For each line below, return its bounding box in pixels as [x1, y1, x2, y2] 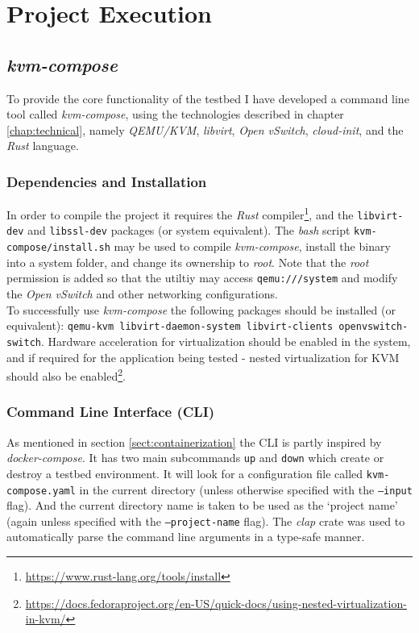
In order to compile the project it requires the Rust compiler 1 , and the [6, 204, 354, 223]
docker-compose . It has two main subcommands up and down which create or [6, 449, 384, 466]
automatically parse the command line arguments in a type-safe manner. [6, 528, 365, 545]
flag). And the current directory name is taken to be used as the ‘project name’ [6, 497, 398, 514]
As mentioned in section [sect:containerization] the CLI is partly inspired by [6, 433, 382, 450]
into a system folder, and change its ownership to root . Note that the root [6, 253, 369, 270]
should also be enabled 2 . [6, 365, 126, 384]
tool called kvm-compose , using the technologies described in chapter [6, 106, 344, 123]
